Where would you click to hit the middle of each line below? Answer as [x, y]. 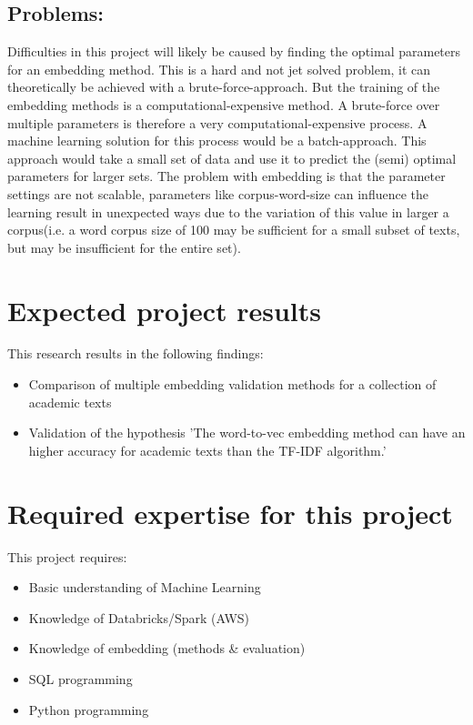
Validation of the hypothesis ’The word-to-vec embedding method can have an [247, 433]
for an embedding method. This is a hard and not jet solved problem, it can [219, 69]
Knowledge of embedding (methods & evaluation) [167, 648]
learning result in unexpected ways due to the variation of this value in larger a [228, 211]
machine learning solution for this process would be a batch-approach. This [217, 141]
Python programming [89, 709]
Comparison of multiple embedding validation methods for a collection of [232, 384]
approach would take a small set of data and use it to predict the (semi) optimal [232, 158]
